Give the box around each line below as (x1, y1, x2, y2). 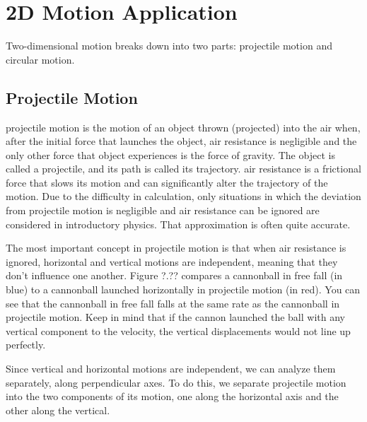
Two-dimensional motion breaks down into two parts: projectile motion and (6, 38, 332, 53)
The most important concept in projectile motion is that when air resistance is (6, 240, 346, 255)
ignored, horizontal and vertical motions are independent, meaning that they (6, 254, 338, 269)
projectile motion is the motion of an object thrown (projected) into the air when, (6, 119, 361, 134)
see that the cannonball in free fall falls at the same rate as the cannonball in (6, 295, 340, 310)
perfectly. (6, 337, 46, 352)
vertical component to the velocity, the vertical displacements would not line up (6, 323, 351, 338)
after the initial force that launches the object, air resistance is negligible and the (6, 134, 357, 148)
